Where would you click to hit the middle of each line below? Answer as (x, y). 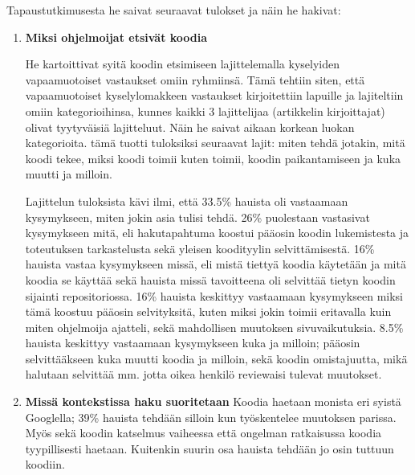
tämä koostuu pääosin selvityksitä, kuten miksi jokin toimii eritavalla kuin (208, 311)
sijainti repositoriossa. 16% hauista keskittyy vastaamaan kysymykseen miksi (214, 295)
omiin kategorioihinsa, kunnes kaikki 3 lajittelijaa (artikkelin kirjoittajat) (205, 111)
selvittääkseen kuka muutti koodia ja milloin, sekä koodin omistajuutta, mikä (216, 358)
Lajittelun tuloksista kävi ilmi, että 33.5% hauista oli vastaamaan (187, 201)
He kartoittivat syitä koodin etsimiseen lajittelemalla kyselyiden (182, 64)
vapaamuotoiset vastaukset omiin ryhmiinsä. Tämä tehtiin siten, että (195, 79)
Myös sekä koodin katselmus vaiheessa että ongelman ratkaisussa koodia (203, 433)
